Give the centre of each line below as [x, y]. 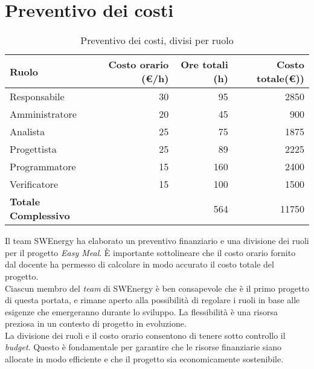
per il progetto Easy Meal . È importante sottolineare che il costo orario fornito [150, 252]
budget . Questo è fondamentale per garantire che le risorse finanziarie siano [143, 347]
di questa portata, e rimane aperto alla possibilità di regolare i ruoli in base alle [152, 300]
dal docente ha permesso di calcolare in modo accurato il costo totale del [139, 264]
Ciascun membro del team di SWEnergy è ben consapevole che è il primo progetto [157, 288]
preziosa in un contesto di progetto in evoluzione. [96, 323]
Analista [27, 132]
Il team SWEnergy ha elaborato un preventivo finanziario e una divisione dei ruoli [157, 241]
